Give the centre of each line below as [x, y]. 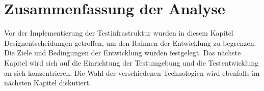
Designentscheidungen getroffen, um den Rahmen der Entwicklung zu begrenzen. [130, 42]
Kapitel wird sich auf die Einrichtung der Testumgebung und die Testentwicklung [131, 62]
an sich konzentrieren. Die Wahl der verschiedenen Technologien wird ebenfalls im [132, 72]
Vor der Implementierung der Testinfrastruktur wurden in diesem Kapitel [119, 33]
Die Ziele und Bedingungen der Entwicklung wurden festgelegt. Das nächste [123, 53]
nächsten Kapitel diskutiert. [48, 83]
